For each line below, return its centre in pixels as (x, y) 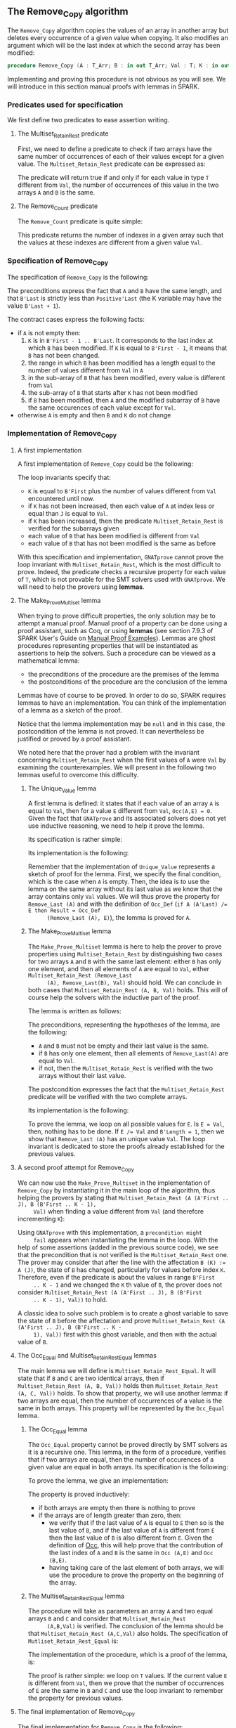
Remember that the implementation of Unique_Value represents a (122, 866)
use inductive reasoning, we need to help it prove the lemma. (116, 826)
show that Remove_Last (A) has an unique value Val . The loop (117, 1139)
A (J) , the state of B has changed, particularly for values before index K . (122, 1270)
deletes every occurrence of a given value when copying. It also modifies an (118, 38)
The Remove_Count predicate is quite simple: (80, 221)
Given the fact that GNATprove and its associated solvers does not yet (127, 819)
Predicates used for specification (65, 105)
